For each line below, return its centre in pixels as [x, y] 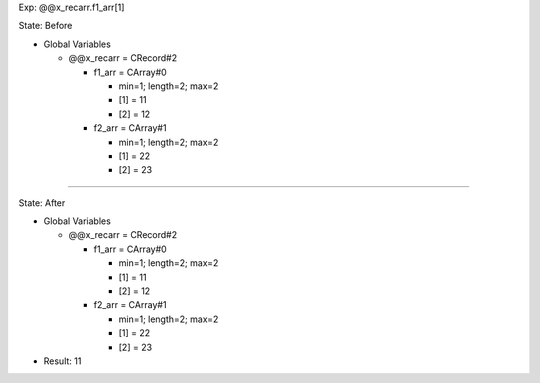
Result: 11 [62, 361]
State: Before [45, 26]
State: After [42, 202]
